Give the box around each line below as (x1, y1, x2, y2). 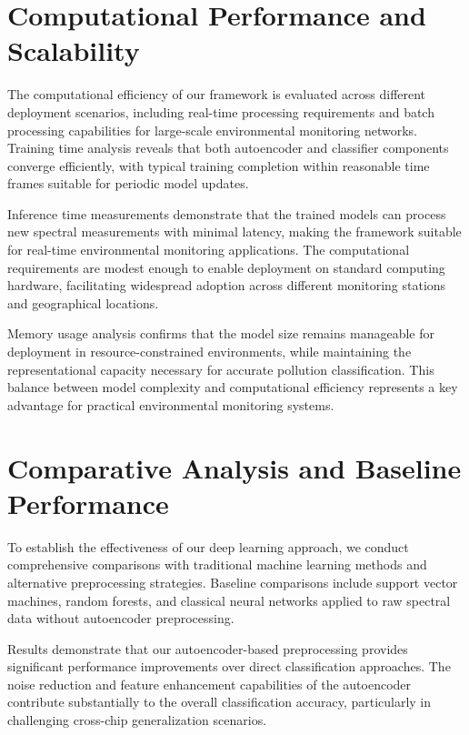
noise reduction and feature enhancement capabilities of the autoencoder (7, 674, 412, 693)
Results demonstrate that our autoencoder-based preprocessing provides (7, 639, 408, 658)
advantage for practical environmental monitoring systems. (7, 395, 334, 414)
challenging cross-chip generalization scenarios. (7, 710, 267, 730)
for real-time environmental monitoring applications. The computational (7, 240, 410, 259)
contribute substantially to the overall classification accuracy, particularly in (7, 692, 432, 711)
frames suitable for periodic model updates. (7, 174, 249, 193)
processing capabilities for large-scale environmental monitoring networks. (7, 120, 417, 139)
